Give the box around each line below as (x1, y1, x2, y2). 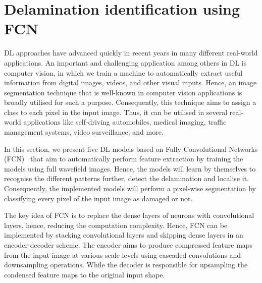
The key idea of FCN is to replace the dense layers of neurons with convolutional (4, 210, 254, 220)
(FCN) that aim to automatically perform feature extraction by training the (4, 153, 243, 164)
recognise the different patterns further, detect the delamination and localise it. (4, 173, 249, 184)
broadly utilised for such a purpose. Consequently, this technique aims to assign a (4, 97, 256, 107)
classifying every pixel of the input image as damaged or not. (4, 193, 193, 203)
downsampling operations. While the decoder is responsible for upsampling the (4, 259, 248, 270)
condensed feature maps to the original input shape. (4, 269, 165, 279)
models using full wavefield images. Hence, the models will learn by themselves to (4, 163, 256, 174)
